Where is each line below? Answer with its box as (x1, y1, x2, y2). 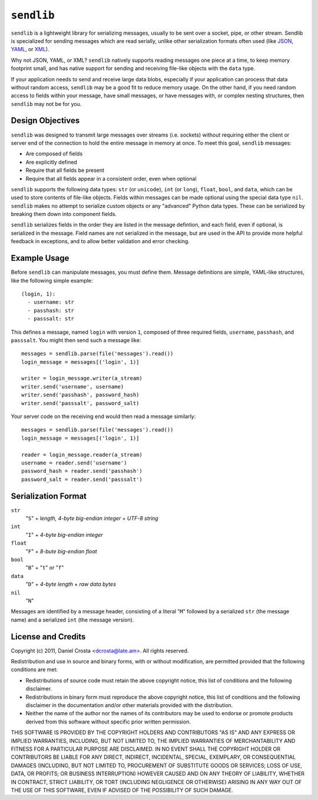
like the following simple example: (11, 277, 93, 284)
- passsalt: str (27, 316, 75, 322)
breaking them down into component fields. (11, 211, 117, 218)
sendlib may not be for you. (11, 100, 82, 107)
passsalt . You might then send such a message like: (11, 336, 141, 344)
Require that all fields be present (25, 167, 105, 174)
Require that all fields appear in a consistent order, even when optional (25, 175, 197, 182)
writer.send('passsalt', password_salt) (21, 400, 140, 406)
